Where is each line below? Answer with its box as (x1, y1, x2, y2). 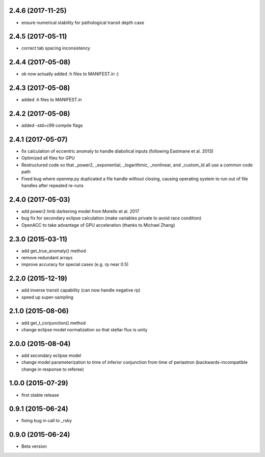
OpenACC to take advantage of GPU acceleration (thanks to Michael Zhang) (21, 222, 175, 228)
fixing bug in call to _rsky (21, 418, 72, 424)
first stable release (21, 392, 59, 398)
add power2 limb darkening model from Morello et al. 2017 (21, 208, 140, 214)
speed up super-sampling (21, 294, 74, 300)
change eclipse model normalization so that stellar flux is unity (21, 326, 148, 332)
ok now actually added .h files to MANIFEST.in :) (21, 71, 119, 77)
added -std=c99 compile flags (21, 123, 83, 129)
